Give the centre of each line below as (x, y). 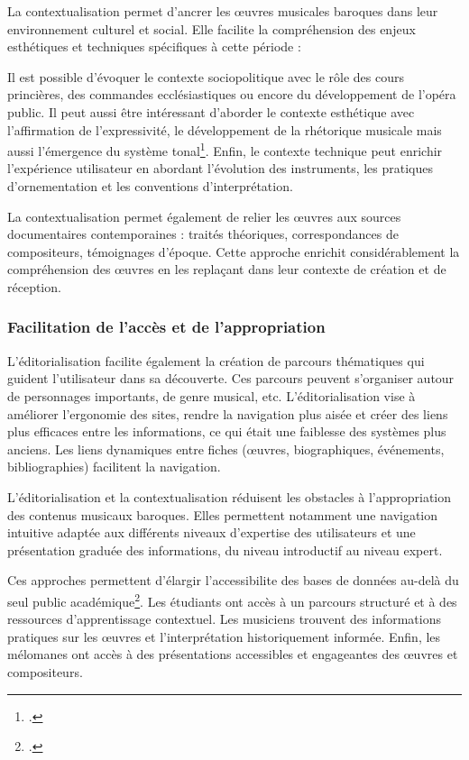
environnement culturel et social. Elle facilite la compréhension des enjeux (212, 28)
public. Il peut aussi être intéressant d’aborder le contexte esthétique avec (211, 111)
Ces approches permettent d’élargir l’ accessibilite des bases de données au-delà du (233, 580)
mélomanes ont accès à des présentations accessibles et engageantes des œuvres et (233, 654)
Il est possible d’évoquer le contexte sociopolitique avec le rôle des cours (206, 76)
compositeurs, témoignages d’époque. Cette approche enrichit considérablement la (234, 251)
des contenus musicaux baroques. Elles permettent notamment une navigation (223, 514)
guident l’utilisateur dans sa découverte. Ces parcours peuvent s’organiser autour (231, 378)
